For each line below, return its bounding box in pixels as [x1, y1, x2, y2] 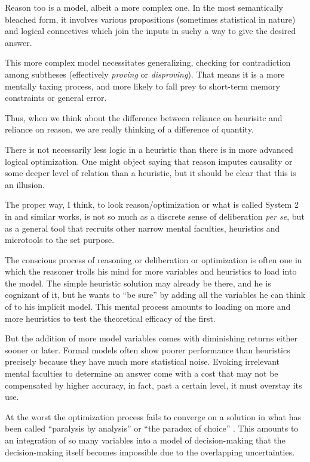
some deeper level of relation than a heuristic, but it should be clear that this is [5, 167, 296, 179]
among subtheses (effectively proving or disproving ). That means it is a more [5, 67, 285, 80]
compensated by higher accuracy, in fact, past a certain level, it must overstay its [5, 378, 302, 391]
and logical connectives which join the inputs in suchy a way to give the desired [5, 24, 296, 37]
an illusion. [5, 178, 45, 190]
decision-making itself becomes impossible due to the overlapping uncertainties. [5, 445, 295, 458]
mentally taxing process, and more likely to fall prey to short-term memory [5, 79, 280, 92]
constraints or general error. [5, 91, 107, 104]
